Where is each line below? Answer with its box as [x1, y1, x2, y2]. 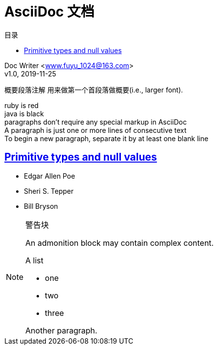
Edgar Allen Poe [24, 171, 75, 180]
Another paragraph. [25, 325, 98, 335]
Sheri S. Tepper [24, 186, 74, 195]
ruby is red [4, 101, 39, 110]
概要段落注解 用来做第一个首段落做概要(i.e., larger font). [4, 85, 183, 94]
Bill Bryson [24, 202, 58, 210]
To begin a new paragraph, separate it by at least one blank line [4, 134, 209, 143]
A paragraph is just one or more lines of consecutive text [4, 126, 187, 134]
